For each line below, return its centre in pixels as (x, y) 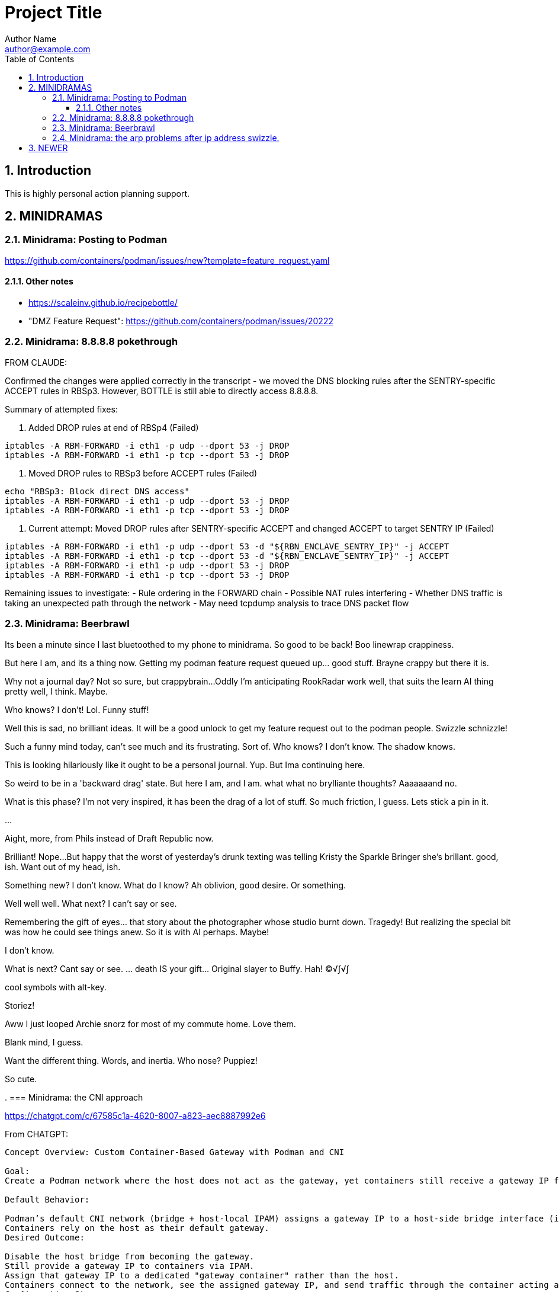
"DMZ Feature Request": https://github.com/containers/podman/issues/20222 (181, 321)
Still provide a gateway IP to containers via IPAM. (130, 1266)
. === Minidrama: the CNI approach (74, 1097)
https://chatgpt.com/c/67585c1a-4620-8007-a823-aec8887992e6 (135, 1115)
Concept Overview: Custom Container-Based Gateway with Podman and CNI (175, 1152)
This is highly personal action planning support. (97, 193)
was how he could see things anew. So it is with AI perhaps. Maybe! (137, 932)
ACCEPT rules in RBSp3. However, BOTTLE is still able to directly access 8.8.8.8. (162, 391)
